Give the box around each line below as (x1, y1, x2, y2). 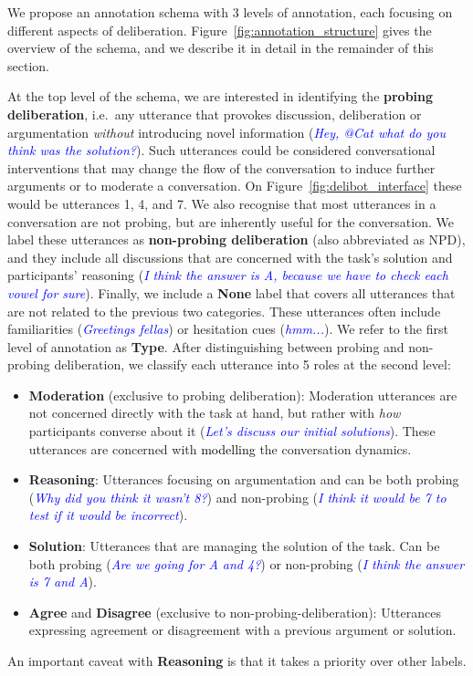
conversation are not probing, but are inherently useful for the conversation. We (7, 212, 454, 231)
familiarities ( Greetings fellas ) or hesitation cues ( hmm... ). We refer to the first (7, 319, 448, 338)
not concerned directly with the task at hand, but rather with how (28, 403, 401, 422)
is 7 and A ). (28, 572, 97, 591)
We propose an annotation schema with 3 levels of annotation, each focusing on (7, 3, 453, 21)
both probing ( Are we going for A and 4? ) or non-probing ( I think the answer (28, 554, 465, 573)
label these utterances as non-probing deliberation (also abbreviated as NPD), (7, 230, 466, 249)
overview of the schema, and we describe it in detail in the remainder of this (7, 38, 434, 57)
